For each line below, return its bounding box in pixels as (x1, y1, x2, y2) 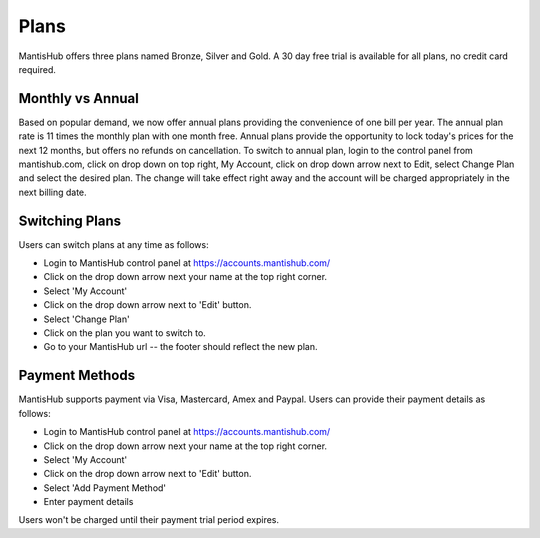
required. (18, 63, 57, 75)
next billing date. (18, 186, 87, 198)
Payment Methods (18, 367, 135, 384)
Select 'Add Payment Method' (43, 481, 167, 494)
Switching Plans (18, 212, 122, 229)
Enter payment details (43, 496, 134, 508)
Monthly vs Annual (18, 90, 139, 107)
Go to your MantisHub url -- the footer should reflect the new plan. (43, 341, 318, 353)
